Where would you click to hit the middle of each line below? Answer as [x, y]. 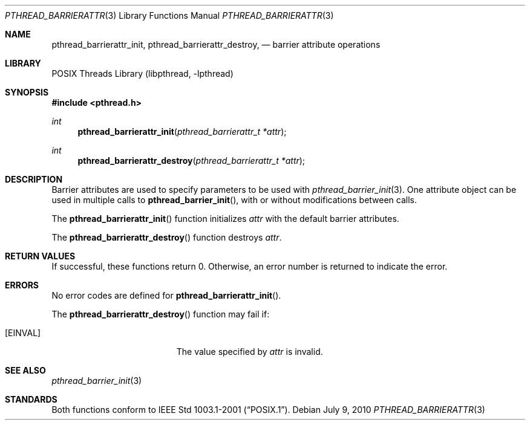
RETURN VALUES [40, 256]
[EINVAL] [23, 333]
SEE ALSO [25, 370]
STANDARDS [31, 399]
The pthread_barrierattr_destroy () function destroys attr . [167, 237]
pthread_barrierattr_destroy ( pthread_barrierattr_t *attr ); [191, 161]
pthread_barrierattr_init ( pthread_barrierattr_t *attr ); [182, 131]
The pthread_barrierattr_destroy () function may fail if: [161, 314]
